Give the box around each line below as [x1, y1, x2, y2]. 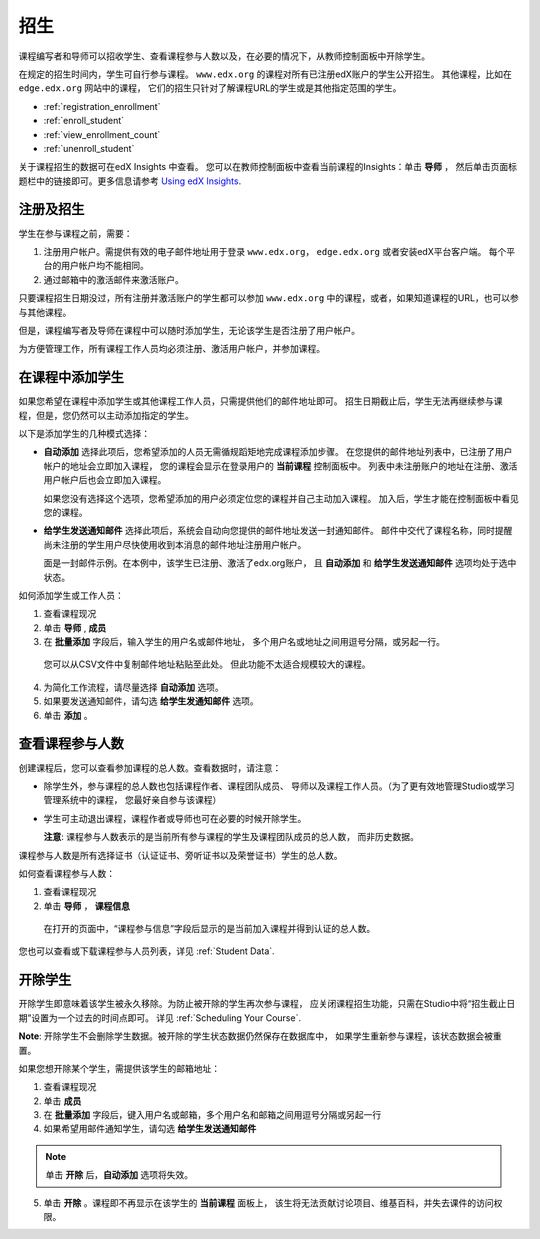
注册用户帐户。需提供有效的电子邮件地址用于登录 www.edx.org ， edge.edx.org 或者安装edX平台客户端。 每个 [43, 245, 507, 257]
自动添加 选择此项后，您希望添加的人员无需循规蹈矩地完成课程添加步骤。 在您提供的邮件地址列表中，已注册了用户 [43, 446, 513, 458]
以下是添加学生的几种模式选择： [18, 428, 150, 439]
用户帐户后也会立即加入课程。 [43, 474, 167, 486]
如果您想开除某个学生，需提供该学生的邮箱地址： [18, 1062, 220, 1074]
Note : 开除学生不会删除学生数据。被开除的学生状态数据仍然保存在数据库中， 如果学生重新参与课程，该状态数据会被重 [18, 1030, 502, 1042]
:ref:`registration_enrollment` [43, 100, 161, 112]
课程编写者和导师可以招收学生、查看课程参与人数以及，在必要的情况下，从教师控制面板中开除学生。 [18, 50, 430, 62]
